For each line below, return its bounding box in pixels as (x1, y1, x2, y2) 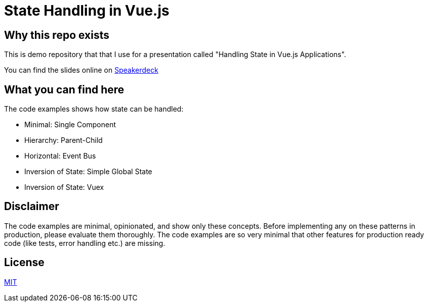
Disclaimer (4, 200, 59, 213)
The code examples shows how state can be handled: (4, 105, 184, 114)
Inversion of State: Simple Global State (24, 167, 152, 176)
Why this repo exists (4, 28, 110, 41)
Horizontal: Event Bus (24, 151, 96, 161)
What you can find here (4, 83, 124, 96)
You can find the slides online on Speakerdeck (4, 66, 158, 75)
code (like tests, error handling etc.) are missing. (4, 238, 165, 247)
